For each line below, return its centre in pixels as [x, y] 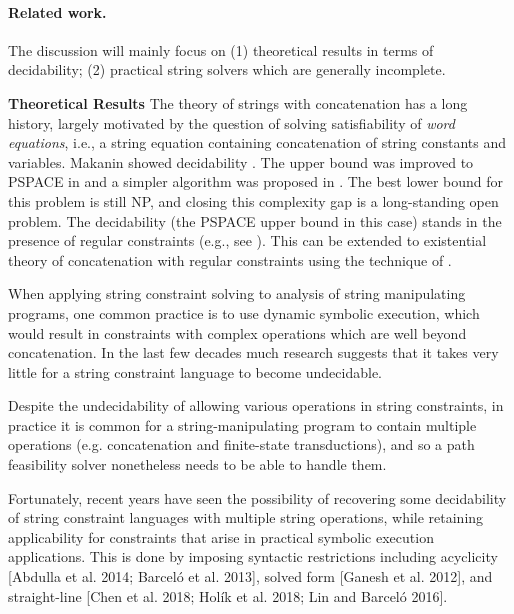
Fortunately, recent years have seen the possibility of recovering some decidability [257, 497]
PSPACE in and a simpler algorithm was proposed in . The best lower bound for [256, 181]
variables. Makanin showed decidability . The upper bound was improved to [241, 161]
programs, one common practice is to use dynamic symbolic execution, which [244, 312]
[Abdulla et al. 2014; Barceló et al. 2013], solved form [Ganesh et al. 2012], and [250, 576]
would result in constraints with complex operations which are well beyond [237, 332]
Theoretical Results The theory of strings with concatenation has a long [238, 102]
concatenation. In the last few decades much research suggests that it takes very [253, 352]
